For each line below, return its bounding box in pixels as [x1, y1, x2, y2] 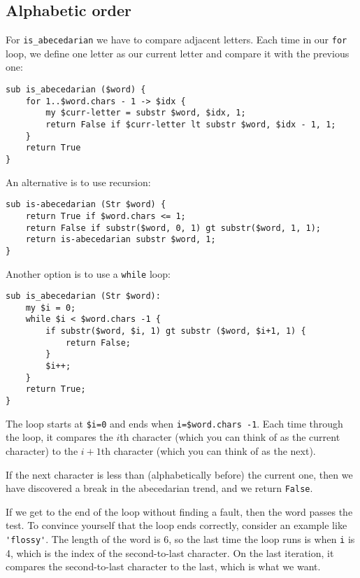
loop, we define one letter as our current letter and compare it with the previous [6, 45, 350, 60]
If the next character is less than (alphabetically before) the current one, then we [6, 467, 353, 481]
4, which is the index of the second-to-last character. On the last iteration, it [6, 545, 334, 560]
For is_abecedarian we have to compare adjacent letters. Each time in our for [6, 32, 347, 47]
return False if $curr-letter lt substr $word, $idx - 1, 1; [45, 120, 336, 130]
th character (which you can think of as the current [120, 430, 340, 444]
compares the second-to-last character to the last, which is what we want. [6, 559, 321, 574]
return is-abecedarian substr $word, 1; [25, 234, 216, 245]
